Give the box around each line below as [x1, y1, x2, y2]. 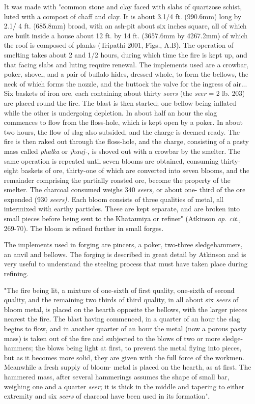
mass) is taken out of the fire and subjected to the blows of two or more [4, 333, 221, 343]
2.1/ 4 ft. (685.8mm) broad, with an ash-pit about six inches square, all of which [4, 21, 247, 31]
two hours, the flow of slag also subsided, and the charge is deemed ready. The [4, 126, 240, 137]
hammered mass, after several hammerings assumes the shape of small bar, [4, 371, 229, 381]
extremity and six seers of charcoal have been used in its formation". [4, 391, 210, 401]
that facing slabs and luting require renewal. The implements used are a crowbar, [4, 59, 249, 69]
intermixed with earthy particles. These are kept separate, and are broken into [4, 203, 240, 214]
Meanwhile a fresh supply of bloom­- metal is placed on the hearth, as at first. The [4, 362, 251, 372]
